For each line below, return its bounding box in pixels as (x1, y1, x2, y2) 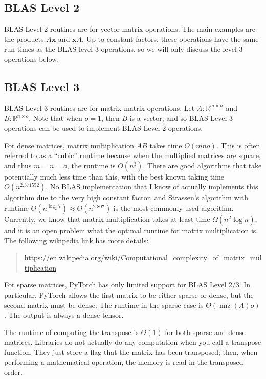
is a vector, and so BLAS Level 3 (129, 113, 233, 123)
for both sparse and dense (165, 326, 246, 337)
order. (4, 367, 23, 377)
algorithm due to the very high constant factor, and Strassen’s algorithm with (4, 192, 248, 203)
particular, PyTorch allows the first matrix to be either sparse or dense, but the (4, 289, 254, 300)
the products (4, 33, 44, 44)
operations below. (4, 53, 59, 64)
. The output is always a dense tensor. (4, 309, 124, 320)
